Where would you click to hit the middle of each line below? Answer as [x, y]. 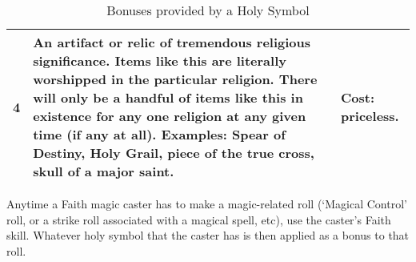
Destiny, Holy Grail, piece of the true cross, [174, 153]
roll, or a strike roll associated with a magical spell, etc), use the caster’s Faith [199, 219]
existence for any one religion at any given [170, 116]
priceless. [370, 116]
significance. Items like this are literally [160, 60]
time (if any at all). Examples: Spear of [159, 134]
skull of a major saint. [104, 171]
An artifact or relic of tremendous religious [172, 42]
